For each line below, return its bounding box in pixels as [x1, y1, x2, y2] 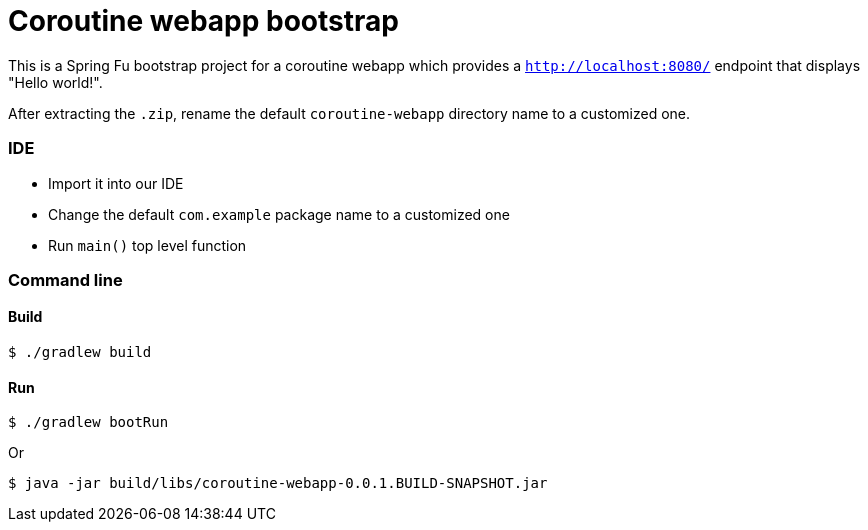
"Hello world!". [8, 73, 103, 91]
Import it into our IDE [48, 174, 184, 192]
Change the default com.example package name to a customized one [48, 205, 510, 223]
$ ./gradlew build [8, 344, 152, 361]
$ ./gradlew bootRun [8, 414, 169, 431]
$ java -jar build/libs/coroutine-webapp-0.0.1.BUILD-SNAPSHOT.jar [8, 475, 548, 492]
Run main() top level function [48, 236, 247, 254]
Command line [8, 269, 123, 290]
